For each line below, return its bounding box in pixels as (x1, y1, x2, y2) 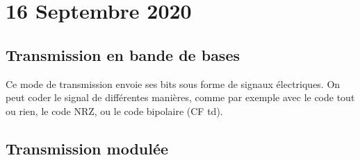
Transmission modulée (6, 137, 169, 159)
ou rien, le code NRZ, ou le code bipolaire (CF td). (6, 103, 223, 118)
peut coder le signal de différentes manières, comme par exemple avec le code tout (6, 90, 355, 105)
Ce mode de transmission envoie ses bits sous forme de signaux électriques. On (6, 76, 341, 91)
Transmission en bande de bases (6, 44, 240, 65)
